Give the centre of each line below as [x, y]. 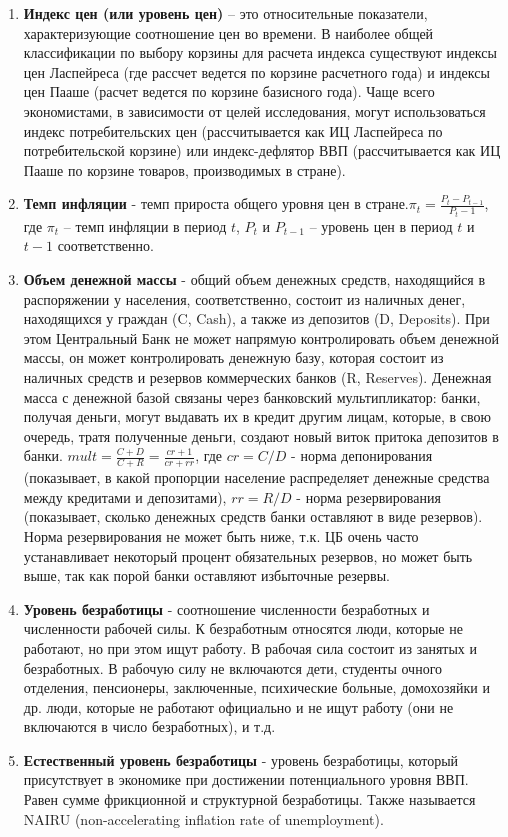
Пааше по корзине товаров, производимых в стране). [184, 169]
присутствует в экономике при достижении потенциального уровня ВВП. [246, 779]
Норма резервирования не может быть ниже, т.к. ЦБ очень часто [221, 535]
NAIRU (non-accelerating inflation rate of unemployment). [203, 818]
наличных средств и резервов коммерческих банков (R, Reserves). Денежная [257, 376]
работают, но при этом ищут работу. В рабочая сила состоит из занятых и [250, 647]
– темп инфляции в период [145, 225]
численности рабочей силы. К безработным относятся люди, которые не [243, 628]
